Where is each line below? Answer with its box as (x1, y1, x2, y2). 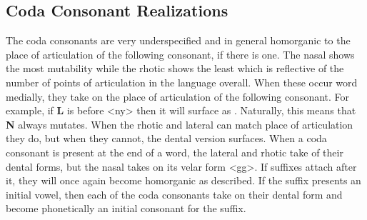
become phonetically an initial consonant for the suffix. (6, 201, 246, 216)
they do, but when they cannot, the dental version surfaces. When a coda (6, 131, 327, 146)
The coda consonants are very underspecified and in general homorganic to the (6, 33, 351, 48)
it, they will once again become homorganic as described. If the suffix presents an (6, 173, 361, 188)
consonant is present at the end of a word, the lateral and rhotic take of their (6, 144, 343, 159)
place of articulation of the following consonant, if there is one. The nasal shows (6, 46, 355, 61)
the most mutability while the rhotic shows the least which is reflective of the (6, 61, 344, 76)
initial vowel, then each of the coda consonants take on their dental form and (6, 186, 343, 201)
